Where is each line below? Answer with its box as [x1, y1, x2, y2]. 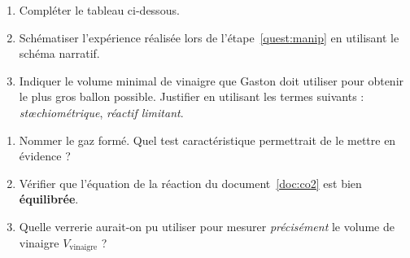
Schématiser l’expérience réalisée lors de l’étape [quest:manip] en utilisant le [19, 28, 399, 46]
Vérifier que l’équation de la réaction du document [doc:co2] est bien [19, 174, 362, 191]
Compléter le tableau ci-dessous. [19, 2, 180, 18]
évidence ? [19, 147, 71, 164]
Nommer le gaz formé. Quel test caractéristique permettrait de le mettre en [19, 131, 396, 148]
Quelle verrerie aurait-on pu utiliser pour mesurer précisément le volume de [19, 217, 395, 234]
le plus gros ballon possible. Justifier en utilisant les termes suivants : [19, 88, 364, 105]
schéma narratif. [19, 45, 100, 62]
